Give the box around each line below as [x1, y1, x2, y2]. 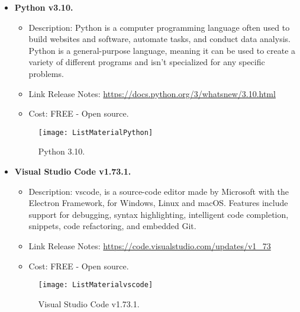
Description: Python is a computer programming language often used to [28, 21, 290, 33]
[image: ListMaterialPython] [38, 128, 153, 137]
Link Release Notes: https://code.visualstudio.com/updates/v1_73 [28, 239, 271, 252]
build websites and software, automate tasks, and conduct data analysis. [28, 33, 291, 45]
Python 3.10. [38, 145, 85, 157]
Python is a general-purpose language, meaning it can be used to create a [28, 44, 296, 56]
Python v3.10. [14, 1, 73, 13]
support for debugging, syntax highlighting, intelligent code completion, [28, 208, 289, 220]
